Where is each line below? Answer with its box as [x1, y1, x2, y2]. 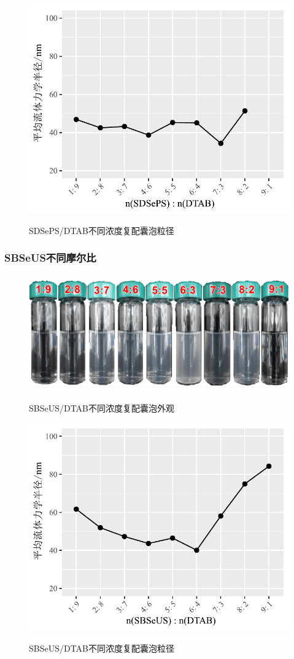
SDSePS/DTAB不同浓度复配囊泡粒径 [29, 224, 174, 236]
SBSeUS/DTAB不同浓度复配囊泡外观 [29, 401, 175, 414]
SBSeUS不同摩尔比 [4, 250, 96, 265]
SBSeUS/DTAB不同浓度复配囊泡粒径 [29, 642, 175, 655]
